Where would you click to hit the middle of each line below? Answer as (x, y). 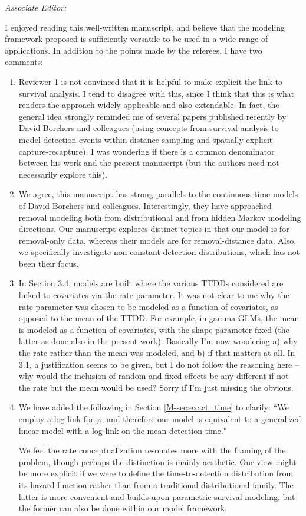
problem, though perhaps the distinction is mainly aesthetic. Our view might (157, 461)
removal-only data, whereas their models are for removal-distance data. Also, (157, 240)
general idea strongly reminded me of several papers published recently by (152, 116)
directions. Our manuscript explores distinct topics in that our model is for (154, 229)
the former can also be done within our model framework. (123, 508)
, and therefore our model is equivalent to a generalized (201, 419)
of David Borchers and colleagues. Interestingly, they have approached (145, 205)
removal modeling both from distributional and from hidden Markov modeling (160, 217)
